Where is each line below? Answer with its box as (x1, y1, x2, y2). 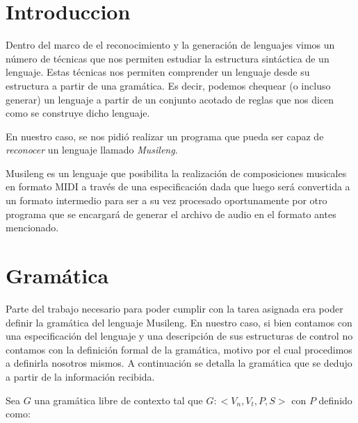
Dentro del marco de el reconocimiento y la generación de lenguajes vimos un (6, 38, 335, 52)
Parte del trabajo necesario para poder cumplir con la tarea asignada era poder (6, 301, 343, 315)
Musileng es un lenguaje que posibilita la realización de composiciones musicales (6, 165, 347, 180)
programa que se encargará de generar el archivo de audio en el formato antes (6, 206, 336, 221)
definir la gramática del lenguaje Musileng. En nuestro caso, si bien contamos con (6, 315, 352, 329)
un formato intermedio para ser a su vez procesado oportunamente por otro (6, 193, 327, 208)
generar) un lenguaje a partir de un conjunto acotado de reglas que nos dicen (6, 92, 334, 106)
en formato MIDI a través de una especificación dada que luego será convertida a (6, 179, 350, 194)
